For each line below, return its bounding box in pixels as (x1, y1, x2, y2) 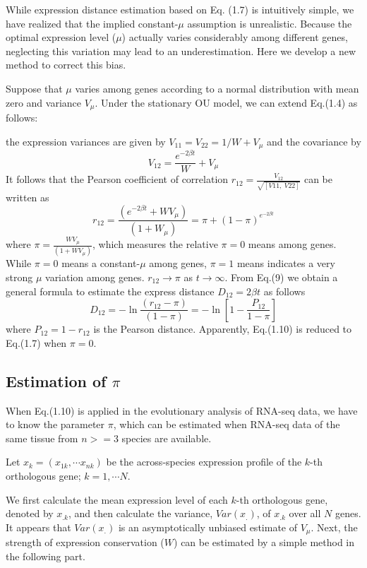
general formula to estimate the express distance (6, 283, 215, 298)
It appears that (6, 519, 71, 534)
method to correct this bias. (6, 57, 126, 72)
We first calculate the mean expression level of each (6, 492, 228, 507)
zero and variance (6, 95, 82, 110)
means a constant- (61, 256, 140, 271)
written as (6, 189, 49, 204)
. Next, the (311, 519, 358, 534)
